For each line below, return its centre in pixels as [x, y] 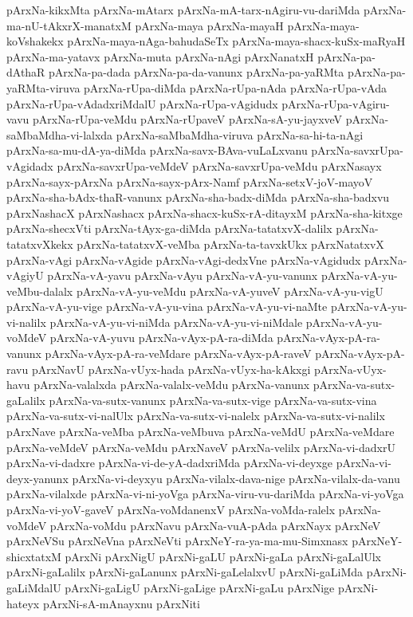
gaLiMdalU [34, 587]
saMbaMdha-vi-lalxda [60, 134]
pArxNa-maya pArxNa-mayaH [209, 25]
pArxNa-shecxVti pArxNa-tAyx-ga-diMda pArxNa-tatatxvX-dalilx [169, 228]
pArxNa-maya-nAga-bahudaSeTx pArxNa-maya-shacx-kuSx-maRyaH [236, 41]
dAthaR [26, 72]
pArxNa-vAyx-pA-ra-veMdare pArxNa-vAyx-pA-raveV [178, 354]
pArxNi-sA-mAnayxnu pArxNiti [121, 603]
